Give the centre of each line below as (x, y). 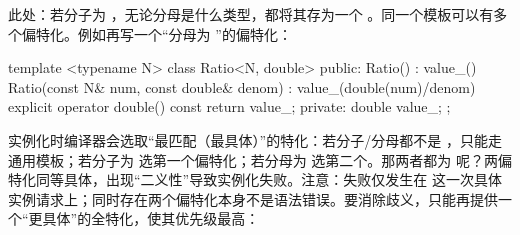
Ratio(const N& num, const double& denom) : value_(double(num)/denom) (242, 86)
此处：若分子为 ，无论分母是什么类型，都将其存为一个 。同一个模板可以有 (251, 14)
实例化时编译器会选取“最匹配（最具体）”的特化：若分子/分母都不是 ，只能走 (255, 139)
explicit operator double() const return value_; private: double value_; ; (229, 106)
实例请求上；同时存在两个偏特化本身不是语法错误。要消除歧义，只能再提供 (253, 198)
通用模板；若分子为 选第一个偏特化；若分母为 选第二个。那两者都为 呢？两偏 (260, 159)
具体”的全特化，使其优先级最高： (151, 218)
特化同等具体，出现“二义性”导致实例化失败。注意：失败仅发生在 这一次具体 (255, 179)
